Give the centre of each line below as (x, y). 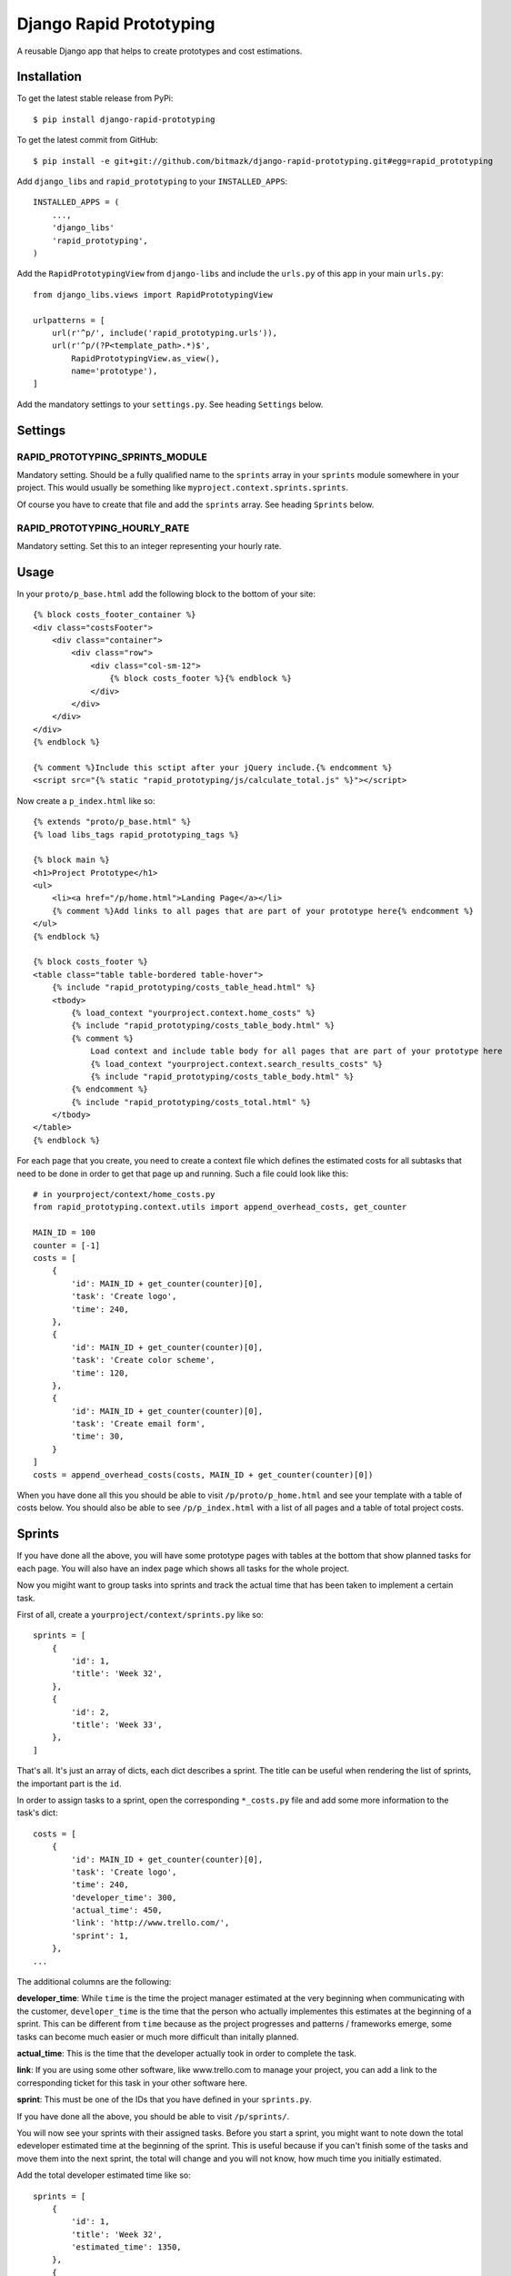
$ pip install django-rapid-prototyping (124, 119)
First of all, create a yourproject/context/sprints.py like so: (140, 1614)
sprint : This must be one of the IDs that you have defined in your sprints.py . (165, 2099)
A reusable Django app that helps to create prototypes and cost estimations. (160, 51)
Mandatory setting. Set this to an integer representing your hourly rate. (149, 545)
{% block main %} (71, 860)
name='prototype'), (115, 371)
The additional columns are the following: (94, 1982)
